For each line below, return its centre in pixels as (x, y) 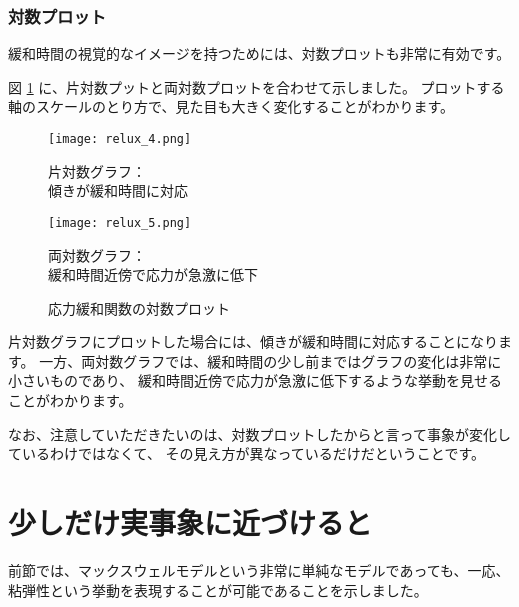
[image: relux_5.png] (120, 222)
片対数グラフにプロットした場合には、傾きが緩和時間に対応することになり (253, 341)
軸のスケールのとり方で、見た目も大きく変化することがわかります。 (231, 106)
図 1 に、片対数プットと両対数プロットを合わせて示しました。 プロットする (256, 86)
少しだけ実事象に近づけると (190, 522)
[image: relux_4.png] (120, 139)
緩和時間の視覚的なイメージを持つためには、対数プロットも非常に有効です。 (259, 53)
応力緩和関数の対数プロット (139, 307)
